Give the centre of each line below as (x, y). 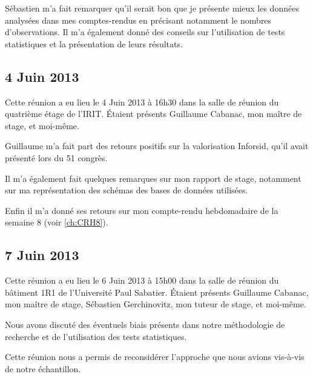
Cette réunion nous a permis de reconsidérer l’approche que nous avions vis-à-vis (155, 357)
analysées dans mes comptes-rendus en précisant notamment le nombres (138, 20)
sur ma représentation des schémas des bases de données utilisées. (127, 190)
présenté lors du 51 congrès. (56, 157)
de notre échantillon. (43, 368)
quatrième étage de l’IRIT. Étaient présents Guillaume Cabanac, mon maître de (153, 114)
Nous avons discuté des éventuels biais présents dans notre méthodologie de (145, 324)
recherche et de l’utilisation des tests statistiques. (96, 336)
